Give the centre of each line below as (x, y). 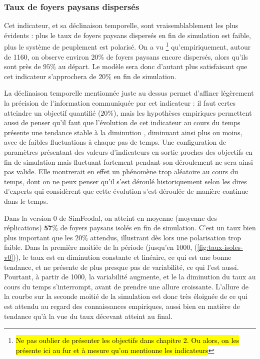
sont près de (22, 66)
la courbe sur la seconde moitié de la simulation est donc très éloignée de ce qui (126, 296)
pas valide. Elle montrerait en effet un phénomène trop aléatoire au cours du (121, 171)
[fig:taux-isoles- (220, 247)
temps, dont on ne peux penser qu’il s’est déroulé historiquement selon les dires (125, 181)
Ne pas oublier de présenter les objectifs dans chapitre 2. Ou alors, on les (127, 340)
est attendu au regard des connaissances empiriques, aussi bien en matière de (122, 306)
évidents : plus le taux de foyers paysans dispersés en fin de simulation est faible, (127, 35)
